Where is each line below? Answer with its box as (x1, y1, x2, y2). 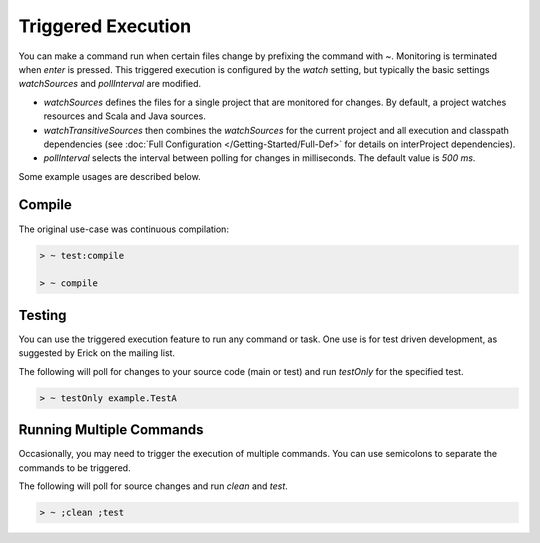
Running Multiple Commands (18, 421, 204, 439)
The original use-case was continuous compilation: (18, 223, 230, 235)
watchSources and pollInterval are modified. (18, 78, 202, 90)
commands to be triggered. (18, 461, 131, 474)
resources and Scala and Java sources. (43, 110, 207, 122)
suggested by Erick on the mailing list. (18, 347, 175, 359)
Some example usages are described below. (18, 170, 201, 182)
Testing (18, 306, 67, 324)
